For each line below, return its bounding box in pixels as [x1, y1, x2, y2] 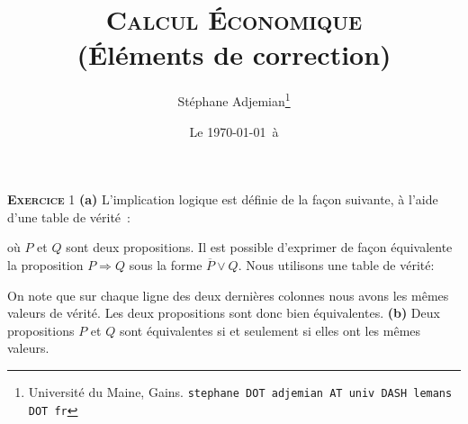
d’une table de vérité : [7, 207, 130, 226]
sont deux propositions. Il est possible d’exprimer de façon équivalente [66, 238, 453, 257]
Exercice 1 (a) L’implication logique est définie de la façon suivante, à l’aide [7, 190, 438, 209]
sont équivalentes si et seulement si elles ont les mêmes [119, 320, 421, 339]
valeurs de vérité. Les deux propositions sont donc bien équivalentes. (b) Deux [7, 303, 440, 322]
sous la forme [129, 255, 202, 274]
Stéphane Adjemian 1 [177, 89, 291, 110]
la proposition [7, 255, 84, 274]
